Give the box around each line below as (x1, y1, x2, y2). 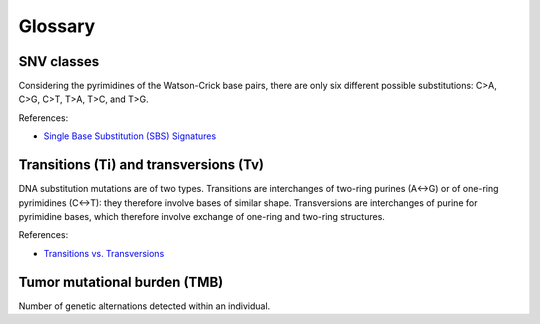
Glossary (18, 15, 96, 37)
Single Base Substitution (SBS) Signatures (43, 130, 217, 142)
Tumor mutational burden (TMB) (18, 273, 224, 290)
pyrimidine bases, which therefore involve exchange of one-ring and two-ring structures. (18, 210, 385, 222)
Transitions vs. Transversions (43, 247, 165, 259)
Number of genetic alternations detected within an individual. (18, 300, 271, 312)
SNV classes (18, 53, 100, 70)
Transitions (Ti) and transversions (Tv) (18, 156, 265, 174)
